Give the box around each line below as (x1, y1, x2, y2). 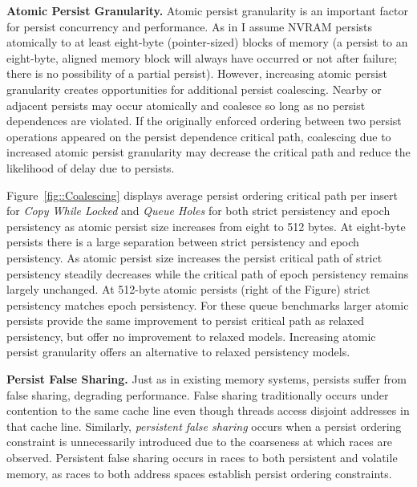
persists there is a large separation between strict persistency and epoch (6, 233, 359, 250)
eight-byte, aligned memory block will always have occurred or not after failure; (6, 49, 398, 66)
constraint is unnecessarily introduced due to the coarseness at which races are (6, 433, 393, 450)
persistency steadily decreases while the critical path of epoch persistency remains (6, 265, 409, 282)
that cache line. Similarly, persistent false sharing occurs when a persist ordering (6, 417, 402, 434)
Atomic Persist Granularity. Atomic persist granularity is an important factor (6, 2, 408, 18)
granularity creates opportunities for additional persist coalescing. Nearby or (6, 80, 382, 97)
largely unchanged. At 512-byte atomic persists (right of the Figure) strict (6, 281, 370, 298)
